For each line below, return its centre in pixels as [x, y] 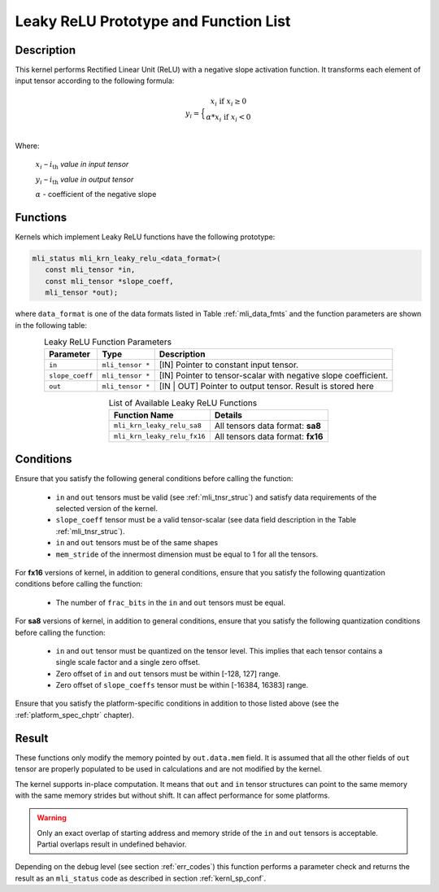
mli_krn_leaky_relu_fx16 [160, 437]
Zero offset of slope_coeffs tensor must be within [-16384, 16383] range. [182, 685]
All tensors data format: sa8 [267, 426]
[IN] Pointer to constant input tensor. [229, 365]
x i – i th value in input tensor [82, 165]
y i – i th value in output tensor [85, 180]
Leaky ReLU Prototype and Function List [153, 21]
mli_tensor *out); [82, 293]
